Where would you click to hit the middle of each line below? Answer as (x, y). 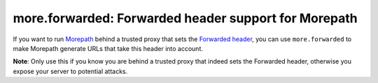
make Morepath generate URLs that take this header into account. (108, 48)
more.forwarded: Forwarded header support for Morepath (185, 18)
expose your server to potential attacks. (70, 71)
